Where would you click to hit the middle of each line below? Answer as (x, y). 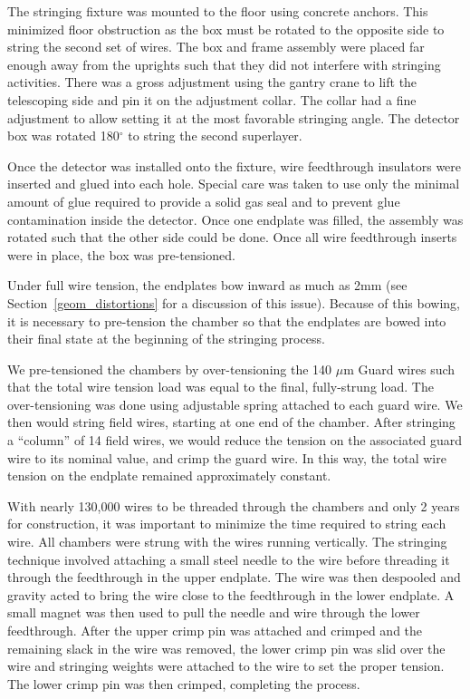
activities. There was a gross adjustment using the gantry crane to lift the (212, 82)
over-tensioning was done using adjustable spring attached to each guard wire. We (235, 404)
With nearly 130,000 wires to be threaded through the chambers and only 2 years (234, 505)
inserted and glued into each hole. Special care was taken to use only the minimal (234, 184)
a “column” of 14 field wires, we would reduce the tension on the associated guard (235, 440)
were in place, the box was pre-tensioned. (121, 254)
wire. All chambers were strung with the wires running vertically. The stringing (227, 542)
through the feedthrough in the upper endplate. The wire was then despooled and (234, 577)
